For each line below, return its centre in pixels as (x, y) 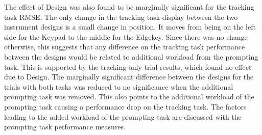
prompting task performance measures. (65, 127)
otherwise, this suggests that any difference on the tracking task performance (125, 47)
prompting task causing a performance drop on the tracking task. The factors (125, 106)
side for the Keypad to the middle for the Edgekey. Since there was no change (126, 36)
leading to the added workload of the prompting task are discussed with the (123, 116)
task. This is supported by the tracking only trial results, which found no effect (128, 66)
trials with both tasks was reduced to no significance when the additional (119, 86)
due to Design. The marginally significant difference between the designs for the (129, 77)
